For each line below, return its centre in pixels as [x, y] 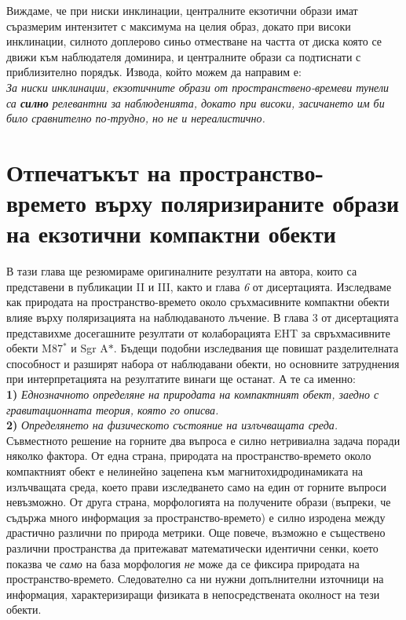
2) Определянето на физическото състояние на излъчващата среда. [172, 425]
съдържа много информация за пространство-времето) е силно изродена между [196, 517]
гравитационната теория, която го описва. [113, 409]
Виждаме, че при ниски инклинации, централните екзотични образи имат [182, 10]
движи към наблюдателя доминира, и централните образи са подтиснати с [184, 56]
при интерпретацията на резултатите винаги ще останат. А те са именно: [181, 379]
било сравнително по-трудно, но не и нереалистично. [136, 118]
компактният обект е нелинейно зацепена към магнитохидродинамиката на [185, 470]
